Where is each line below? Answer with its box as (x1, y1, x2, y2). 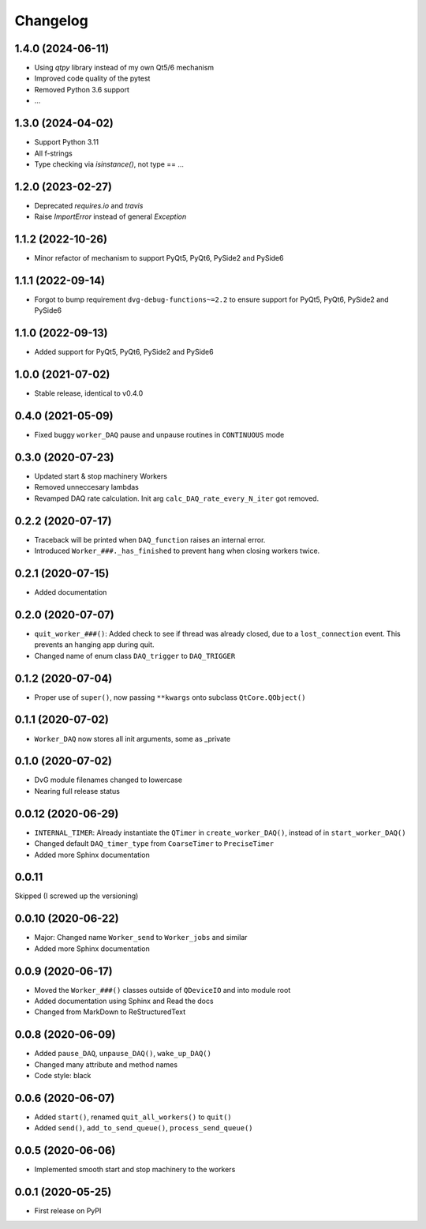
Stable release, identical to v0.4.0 (34, 389, 144, 398)
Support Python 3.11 (34, 137, 99, 147)
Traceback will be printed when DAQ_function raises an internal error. (34, 535, 266, 544)
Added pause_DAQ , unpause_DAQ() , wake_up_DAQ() (34, 1049, 212, 1058)
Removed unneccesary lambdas (34, 483, 140, 492)
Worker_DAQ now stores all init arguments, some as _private (34, 734, 231, 743)
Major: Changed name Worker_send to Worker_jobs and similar (34, 933, 248, 942)
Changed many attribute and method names (34, 1059, 177, 1069)
